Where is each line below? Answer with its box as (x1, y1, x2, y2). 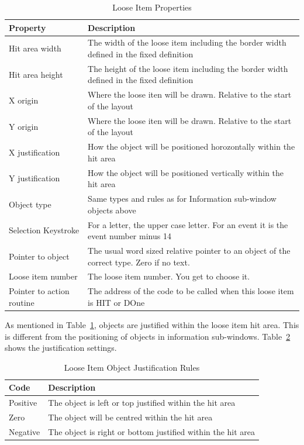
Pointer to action (9, 285, 70, 297)
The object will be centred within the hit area (48, 410, 213, 423)
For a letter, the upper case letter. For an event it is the (88, 218, 288, 230)
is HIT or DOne (88, 296, 145, 308)
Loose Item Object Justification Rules (64, 361, 200, 373)
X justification (9, 146, 60, 158)
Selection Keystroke (9, 224, 80, 236)
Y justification (9, 172, 60, 184)
